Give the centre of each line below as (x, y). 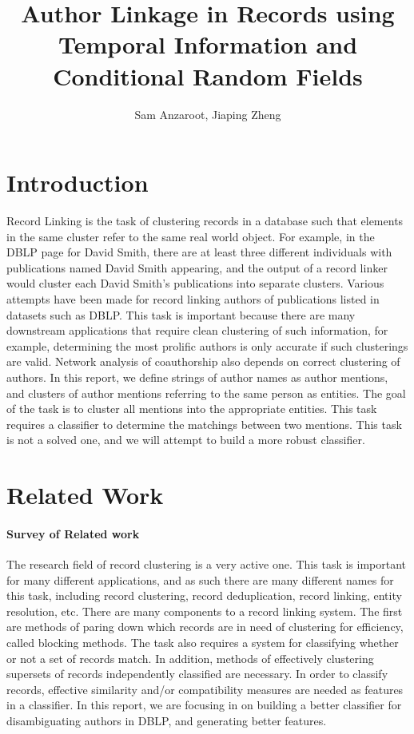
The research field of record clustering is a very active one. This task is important (207, 564)
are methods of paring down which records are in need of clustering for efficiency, (205, 627)
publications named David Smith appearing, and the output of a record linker (197, 267)
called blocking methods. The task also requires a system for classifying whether (203, 643)
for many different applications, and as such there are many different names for (200, 579)
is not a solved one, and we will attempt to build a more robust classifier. (186, 440)
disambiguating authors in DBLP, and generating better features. (167, 721)
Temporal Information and (208, 44)
